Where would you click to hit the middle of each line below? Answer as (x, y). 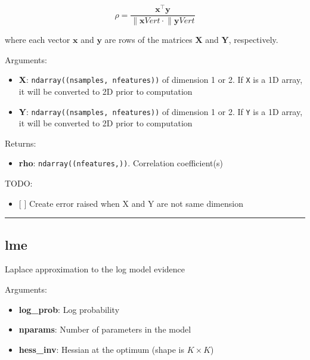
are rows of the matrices (148, 40)
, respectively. (253, 40)
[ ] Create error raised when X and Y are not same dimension (131, 203)
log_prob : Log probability (69, 309)
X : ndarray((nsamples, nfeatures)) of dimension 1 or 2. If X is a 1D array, (161, 80)
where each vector (38, 40)
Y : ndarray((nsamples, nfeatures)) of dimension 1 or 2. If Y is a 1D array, (161, 111)
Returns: (21, 143)
